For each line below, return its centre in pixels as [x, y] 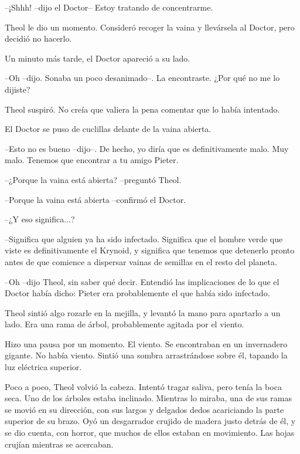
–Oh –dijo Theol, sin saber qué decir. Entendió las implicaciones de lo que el [142, 281]
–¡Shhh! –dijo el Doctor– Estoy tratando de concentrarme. [109, 7]
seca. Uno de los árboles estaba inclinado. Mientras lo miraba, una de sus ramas [148, 398]
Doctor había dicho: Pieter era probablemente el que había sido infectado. [137, 293]
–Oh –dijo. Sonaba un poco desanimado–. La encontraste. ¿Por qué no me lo [142, 78]
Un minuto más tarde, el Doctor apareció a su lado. [98, 58]
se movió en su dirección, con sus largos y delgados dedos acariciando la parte [144, 409]
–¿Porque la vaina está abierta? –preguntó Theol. [93, 179]
